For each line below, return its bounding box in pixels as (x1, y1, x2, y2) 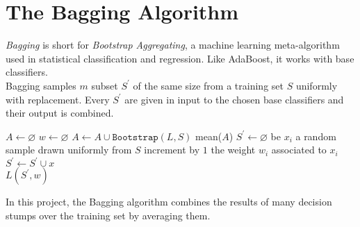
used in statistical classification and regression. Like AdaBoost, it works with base (6, 51, 354, 65)
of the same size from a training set (133, 78, 284, 92)
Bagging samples (6, 78, 76, 92)
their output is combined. (6, 106, 114, 120)
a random (295, 128, 336, 143)
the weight (211, 142, 256, 157)
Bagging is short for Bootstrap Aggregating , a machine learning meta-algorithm (6, 37, 340, 52)
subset (91, 78, 118, 92)
